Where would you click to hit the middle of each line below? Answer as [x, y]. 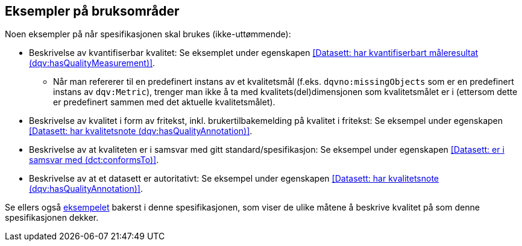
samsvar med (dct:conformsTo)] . [94, 160]
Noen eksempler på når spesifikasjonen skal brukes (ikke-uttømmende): [148, 34]
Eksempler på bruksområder [92, 11]
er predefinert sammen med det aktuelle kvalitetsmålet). [164, 102]
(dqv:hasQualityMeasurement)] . [92, 63]
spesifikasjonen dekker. [52, 218]
